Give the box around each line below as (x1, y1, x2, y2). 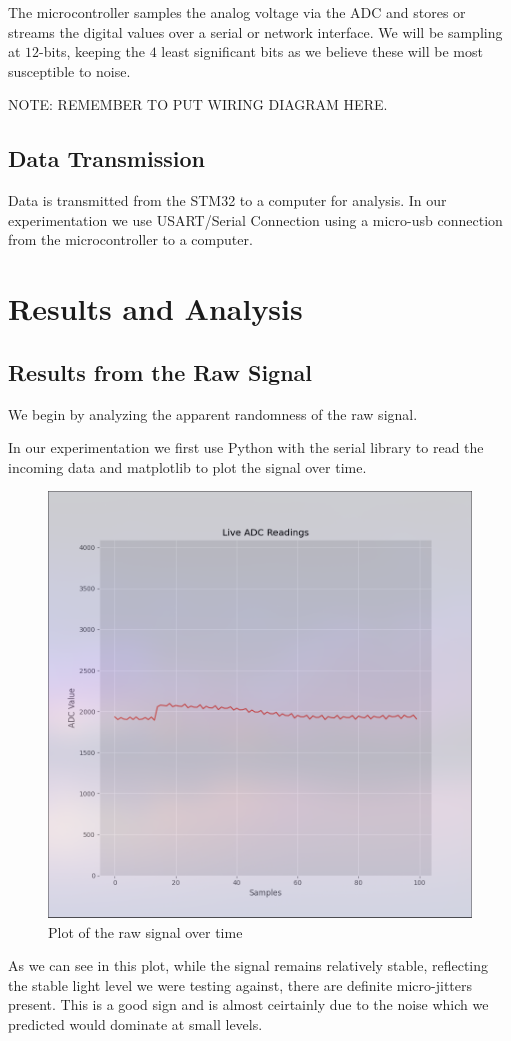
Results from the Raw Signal (8, 356, 313, 387)
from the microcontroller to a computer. (8, 229, 253, 250)
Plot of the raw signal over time (48, 921, 243, 942)
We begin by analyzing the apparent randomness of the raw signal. (8, 403, 418, 424)
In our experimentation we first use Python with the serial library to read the (8, 437, 484, 458)
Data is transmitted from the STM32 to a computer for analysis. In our (8, 190, 447, 211)
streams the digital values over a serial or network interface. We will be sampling (8, 21, 503, 42)
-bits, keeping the (39, 41, 145, 62)
